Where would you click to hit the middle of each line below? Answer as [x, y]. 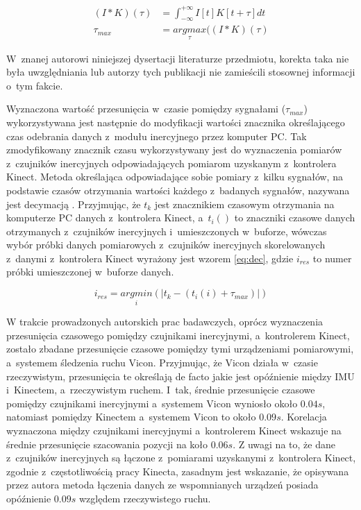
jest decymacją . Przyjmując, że [74, 204]
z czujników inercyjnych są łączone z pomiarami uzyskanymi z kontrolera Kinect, [181, 458]
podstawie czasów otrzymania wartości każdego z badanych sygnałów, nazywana [178, 190]
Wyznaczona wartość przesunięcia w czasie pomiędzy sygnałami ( [146, 109]
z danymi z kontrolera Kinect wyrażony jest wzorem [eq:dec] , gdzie [150, 258]
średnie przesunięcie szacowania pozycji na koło [107, 444]
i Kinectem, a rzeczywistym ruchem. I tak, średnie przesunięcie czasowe [161, 390]
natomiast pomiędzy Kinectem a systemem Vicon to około [131, 417]
